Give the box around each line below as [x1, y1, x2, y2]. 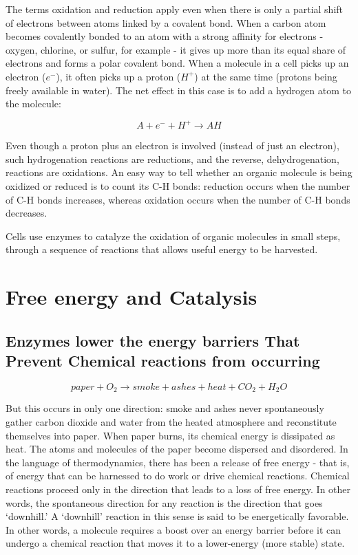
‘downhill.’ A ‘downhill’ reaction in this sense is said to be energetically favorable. [6, 509, 349, 523]
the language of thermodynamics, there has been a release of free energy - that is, [6, 455, 350, 469]
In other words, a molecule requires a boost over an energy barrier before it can [6, 522, 341, 536]
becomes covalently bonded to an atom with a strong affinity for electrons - [6, 29, 324, 43]
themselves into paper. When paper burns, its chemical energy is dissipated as [6, 428, 335, 442]
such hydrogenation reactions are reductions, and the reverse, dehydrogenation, [6, 151, 339, 166]
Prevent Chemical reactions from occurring [6, 350, 320, 371]
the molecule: [6, 96, 61, 111]
